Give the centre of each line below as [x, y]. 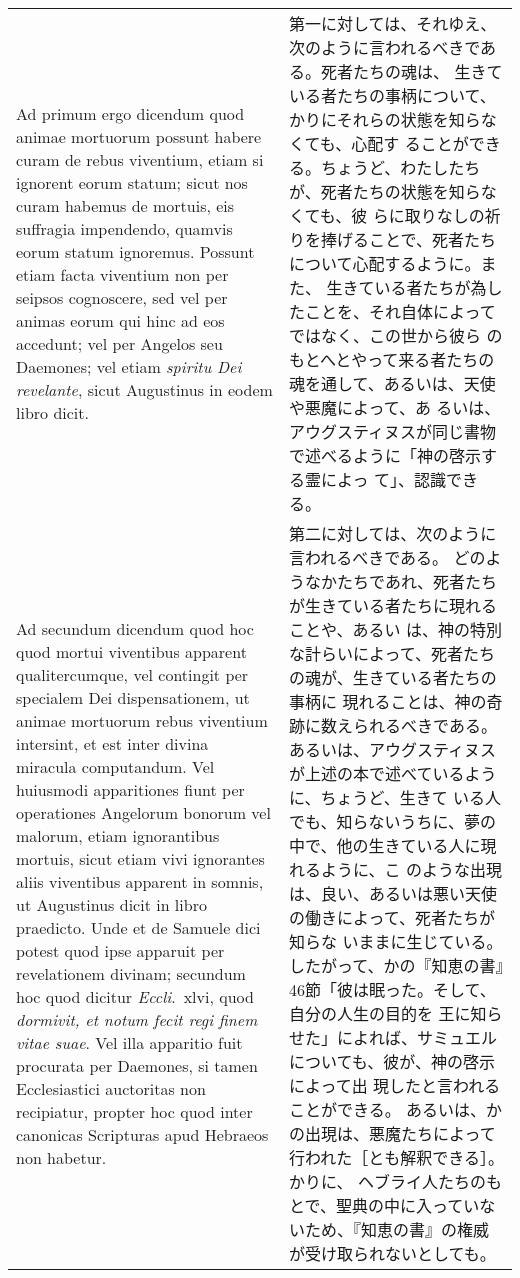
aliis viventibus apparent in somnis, [140, 881]
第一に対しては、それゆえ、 [393, 23]
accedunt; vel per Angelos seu [119, 343]
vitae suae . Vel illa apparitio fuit [129, 1042]
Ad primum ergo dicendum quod [130, 113]
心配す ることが [410, 143]
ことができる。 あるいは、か [396, 1109]
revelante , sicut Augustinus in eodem [144, 389]
